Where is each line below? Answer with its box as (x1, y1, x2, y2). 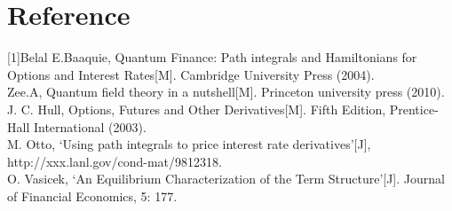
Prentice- (389, 99, 439, 118)
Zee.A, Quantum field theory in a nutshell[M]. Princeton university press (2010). (7, 82, 445, 101)
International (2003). (33, 117, 147, 136)
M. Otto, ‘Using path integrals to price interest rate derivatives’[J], (7, 135, 371, 153)
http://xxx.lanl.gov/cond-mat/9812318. (7, 152, 222, 170)
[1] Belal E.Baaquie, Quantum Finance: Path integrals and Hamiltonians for (7, 48, 417, 66)
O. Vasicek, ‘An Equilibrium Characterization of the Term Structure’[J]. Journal (7, 169, 445, 188)
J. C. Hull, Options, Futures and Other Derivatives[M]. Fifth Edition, (7, 99, 386, 118)
